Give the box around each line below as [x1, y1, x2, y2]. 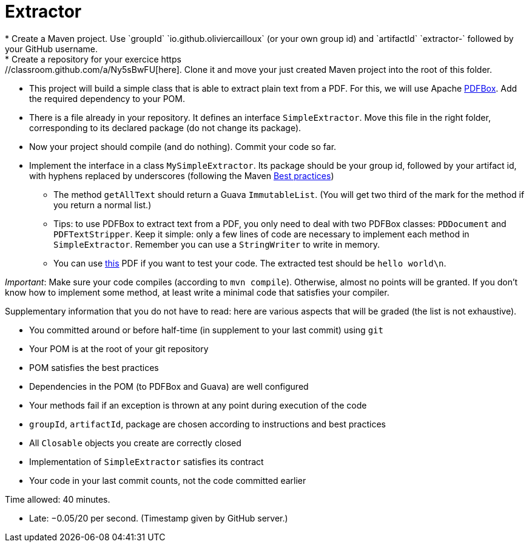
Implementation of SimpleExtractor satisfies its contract [29, 456, 264, 467]
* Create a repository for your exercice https [5, 53, 181, 64]
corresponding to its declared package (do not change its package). [29, 122, 302, 133]
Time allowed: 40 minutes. [5, 494, 110, 505]
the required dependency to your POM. [29, 93, 185, 104]
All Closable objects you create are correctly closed [29, 437, 241, 448]
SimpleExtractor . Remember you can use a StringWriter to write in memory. [53, 239, 380, 250]
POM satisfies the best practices [29, 362, 159, 373]
